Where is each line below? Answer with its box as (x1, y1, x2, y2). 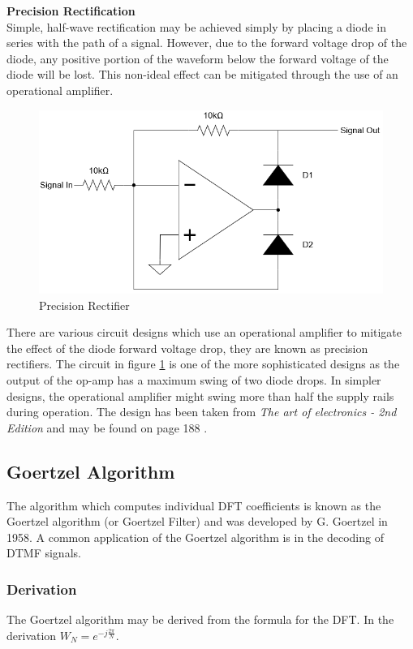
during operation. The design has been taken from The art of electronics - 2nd (6, 403, 397, 420)
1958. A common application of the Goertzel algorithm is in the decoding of (6, 528, 384, 545)
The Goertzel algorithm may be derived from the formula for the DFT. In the (6, 611, 394, 628)
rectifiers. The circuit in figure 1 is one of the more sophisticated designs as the (6, 355, 400, 372)
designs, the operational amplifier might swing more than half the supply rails (6, 387, 394, 404)
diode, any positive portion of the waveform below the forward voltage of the (6, 49, 389, 67)
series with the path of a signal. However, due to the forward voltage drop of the (6, 34, 407, 51)
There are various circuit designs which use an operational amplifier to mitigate (6, 324, 402, 341)
